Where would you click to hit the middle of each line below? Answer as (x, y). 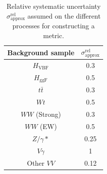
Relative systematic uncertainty (53, 6)
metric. (53, 35)
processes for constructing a (53, 26)
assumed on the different (64, 15)
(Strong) (48, 114)
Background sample (41, 52)
